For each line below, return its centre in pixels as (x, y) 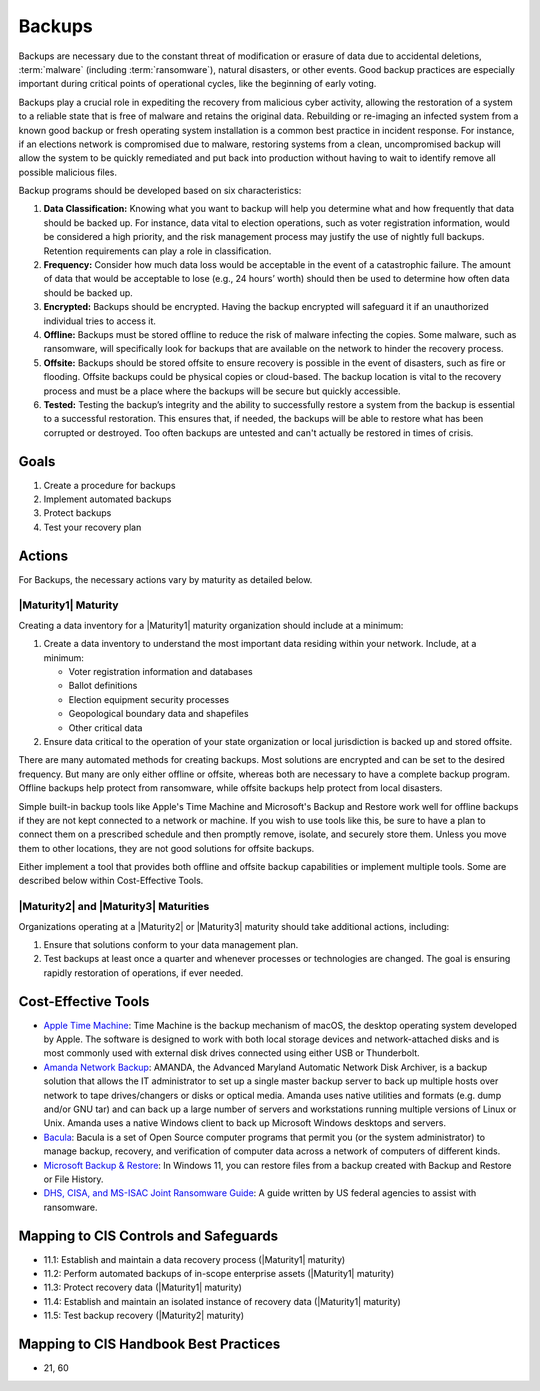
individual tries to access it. (100, 321)
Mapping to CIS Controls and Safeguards (148, 1235)
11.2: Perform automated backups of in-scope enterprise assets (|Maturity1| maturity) (219, 1274)
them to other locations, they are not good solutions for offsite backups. (166, 848)
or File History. (73, 1179)
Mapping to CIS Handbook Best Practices (149, 1344)
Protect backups (77, 513)
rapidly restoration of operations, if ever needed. (143, 972)
